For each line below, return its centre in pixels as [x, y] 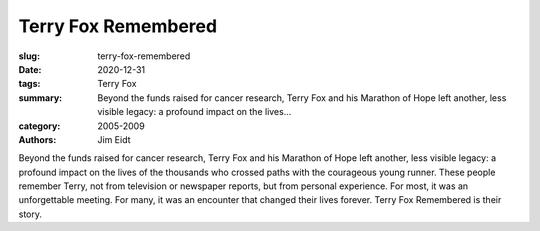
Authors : [37, 139]
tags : [29, 84]
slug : [29, 56]
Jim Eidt [114, 139]
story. [30, 214]
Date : [30, 69]
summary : [40, 97]
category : [39, 126]
